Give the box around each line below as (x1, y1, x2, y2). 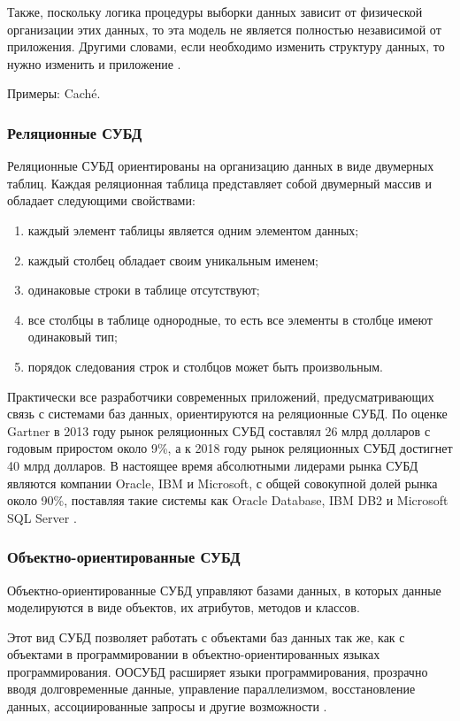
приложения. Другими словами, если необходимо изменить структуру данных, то (7, 37, 445, 56)
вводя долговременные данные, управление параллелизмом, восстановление (7, 679, 416, 698)
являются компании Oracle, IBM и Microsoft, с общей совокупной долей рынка (7, 473, 438, 492)
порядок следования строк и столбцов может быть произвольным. (27, 357, 383, 375)
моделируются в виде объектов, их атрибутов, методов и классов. (7, 598, 360, 617)
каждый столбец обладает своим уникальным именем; (27, 250, 318, 269)
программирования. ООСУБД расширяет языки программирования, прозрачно (7, 662, 428, 680)
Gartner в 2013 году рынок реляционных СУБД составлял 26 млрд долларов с (7, 421, 431, 440)
